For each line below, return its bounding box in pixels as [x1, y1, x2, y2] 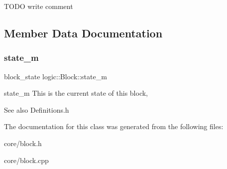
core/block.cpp [4, 155, 49, 165]
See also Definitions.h [4, 104, 69, 115]
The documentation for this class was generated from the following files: [4, 121, 224, 132]
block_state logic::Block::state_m [4, 71, 107, 81]
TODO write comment [4, 1, 73, 11]
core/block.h [4, 138, 42, 148]
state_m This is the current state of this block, [4, 88, 148, 98]
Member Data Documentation [4, 25, 163, 40]
